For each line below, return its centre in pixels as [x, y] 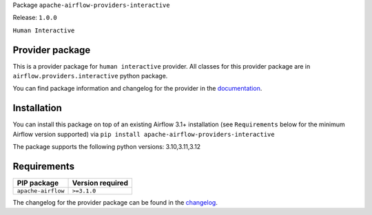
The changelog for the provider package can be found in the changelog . [115, 203]
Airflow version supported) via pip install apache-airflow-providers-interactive [144, 134]
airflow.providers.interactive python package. [90, 76]
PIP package [38, 183]
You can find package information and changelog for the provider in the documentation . [137, 89]
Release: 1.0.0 [35, 18]
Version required [100, 183]
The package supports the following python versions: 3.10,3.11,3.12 [107, 147]
